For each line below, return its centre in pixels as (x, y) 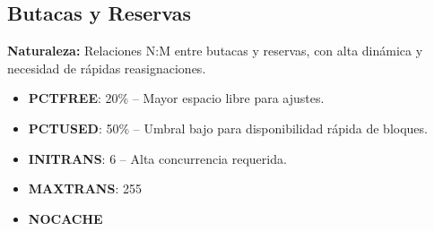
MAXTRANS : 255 (85, 188)
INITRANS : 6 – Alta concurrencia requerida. (157, 158)
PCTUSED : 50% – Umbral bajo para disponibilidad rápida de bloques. (228, 128)
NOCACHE (65, 218)
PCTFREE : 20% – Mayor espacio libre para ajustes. (176, 98)
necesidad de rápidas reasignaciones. (107, 68)
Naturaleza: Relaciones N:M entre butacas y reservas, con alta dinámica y (215, 51)
